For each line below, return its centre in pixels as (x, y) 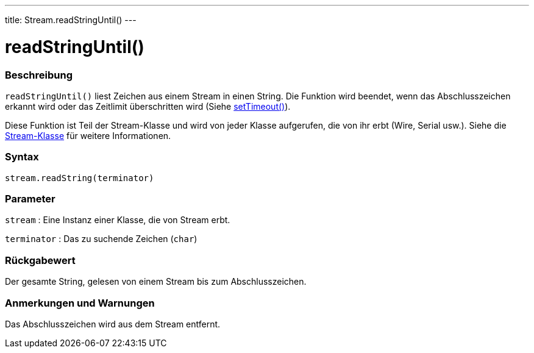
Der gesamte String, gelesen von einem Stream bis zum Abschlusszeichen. (156, 282)
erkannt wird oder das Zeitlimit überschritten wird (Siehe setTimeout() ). (148, 106)
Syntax (22, 157)
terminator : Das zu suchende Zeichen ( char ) (101, 239)
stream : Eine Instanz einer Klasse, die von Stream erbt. (118, 220)
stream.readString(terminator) (80, 178)
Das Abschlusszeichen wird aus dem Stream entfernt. (113, 324)
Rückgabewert (40, 260)
